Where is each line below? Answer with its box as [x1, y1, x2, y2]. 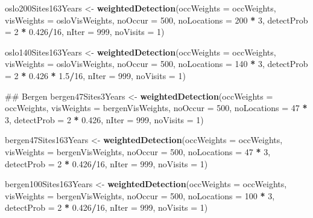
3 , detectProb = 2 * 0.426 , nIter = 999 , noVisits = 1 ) [5, 113, 204, 126]
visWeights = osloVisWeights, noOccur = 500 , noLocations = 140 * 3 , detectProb [5, 57, 308, 70]
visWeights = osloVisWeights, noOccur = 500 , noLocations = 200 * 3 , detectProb [5, 13, 308, 26]
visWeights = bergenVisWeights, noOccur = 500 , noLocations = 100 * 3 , [5, 189, 275, 202]
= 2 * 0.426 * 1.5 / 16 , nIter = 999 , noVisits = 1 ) [5, 69, 186, 82]
